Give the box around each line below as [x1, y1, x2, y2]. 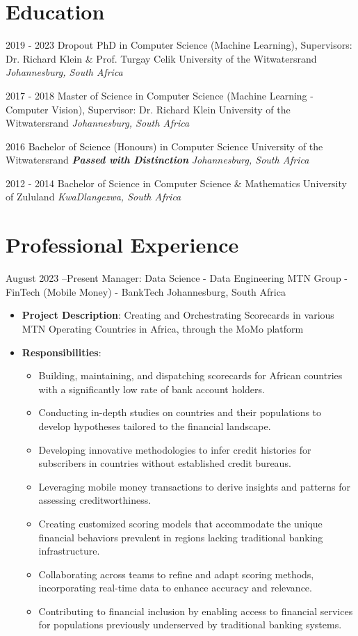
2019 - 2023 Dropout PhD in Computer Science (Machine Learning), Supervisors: [6, 38, 352, 52]
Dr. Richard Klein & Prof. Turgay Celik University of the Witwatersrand [6, 51, 317, 65]
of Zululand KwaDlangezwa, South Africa [6, 189, 181, 204]
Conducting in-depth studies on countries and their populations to [38, 405, 322, 420]
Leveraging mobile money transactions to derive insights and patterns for [38, 479, 350, 493]
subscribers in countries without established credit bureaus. [38, 456, 291, 470]
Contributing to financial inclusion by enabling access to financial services [38, 603, 353, 618]
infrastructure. [38, 543, 100, 558]
